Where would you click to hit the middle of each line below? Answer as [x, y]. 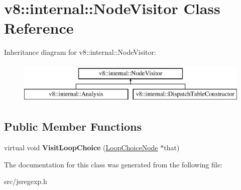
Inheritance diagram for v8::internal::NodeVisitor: [80, 52]
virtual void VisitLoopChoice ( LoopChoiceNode [81, 148]
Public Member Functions [73, 126]
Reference [39, 28]
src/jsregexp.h [26, 181]
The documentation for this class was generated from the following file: [113, 164]
